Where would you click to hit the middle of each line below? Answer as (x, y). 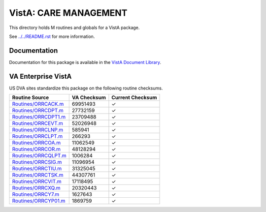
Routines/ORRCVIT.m (37, 182)
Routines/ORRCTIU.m (37, 169)
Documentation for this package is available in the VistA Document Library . (85, 62)
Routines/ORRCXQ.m (36, 188)
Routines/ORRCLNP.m (38, 130)
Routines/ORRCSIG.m (37, 162)
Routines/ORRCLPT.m (37, 136)
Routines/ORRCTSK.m (38, 175)
